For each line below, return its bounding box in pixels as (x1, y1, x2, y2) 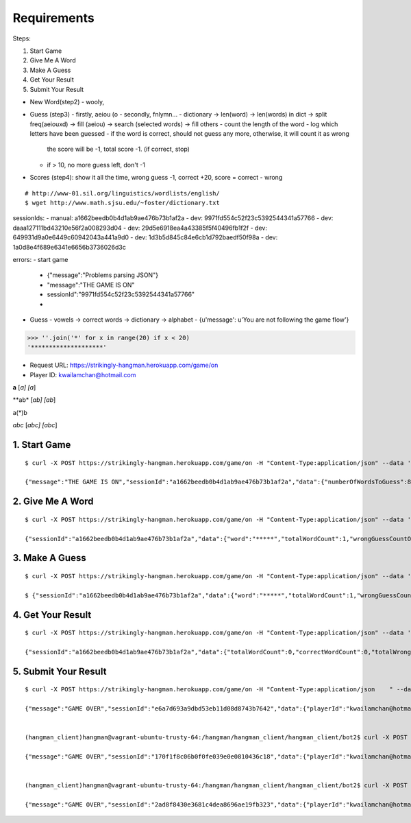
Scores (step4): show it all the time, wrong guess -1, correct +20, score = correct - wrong (29, 174, 283, 182)
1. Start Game (12, 439, 71, 451)
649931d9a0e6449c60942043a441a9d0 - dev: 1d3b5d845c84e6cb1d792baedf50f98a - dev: (12, 233, 278, 241)
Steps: (12, 34, 31, 43)
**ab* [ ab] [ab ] (12, 396, 56, 404)
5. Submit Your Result (12, 665, 107, 677)
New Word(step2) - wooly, (29, 97, 105, 106)
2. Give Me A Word (12, 496, 94, 508)
